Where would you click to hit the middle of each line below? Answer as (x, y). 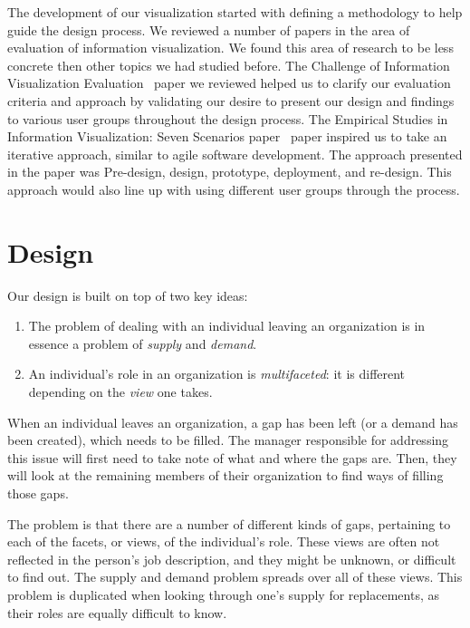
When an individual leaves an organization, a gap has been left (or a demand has (233, 422)
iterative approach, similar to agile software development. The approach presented (235, 154)
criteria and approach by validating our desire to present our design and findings (231, 100)
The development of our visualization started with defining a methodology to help (235, 12)
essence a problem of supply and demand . (143, 343)
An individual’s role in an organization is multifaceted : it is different (217, 374)
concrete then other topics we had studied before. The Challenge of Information (229, 65)
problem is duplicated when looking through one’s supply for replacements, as (223, 594)
